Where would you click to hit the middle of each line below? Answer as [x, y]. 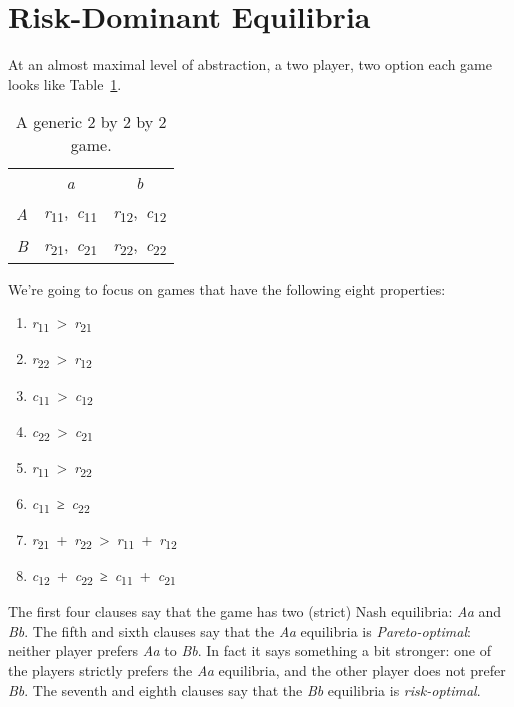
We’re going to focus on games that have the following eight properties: [227, 288]
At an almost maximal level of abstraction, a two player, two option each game [250, 64]
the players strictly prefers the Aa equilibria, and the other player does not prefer [257, 670]
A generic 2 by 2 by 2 [91, 122]
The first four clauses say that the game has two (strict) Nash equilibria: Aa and [255, 611]
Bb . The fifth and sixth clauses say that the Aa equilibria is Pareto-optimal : [239, 630]
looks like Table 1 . [65, 83]
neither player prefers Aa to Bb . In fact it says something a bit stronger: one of [249, 650]
